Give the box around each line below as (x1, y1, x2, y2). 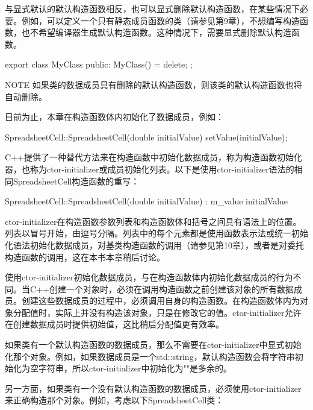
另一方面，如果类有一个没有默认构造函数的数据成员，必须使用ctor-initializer (5, 382, 302, 394)
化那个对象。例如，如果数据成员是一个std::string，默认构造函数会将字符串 (5, 350, 295, 362)
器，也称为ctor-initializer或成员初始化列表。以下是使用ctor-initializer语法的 (5, 162, 294, 175)
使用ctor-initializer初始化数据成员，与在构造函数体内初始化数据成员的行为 (5, 271, 293, 283)
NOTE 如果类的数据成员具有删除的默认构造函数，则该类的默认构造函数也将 (5, 78, 302, 90)
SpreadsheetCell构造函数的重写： (13, 174, 140, 187)
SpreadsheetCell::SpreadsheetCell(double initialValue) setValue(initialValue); (5, 130, 288, 143)
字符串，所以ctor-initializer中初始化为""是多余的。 (38, 362, 232, 374)
